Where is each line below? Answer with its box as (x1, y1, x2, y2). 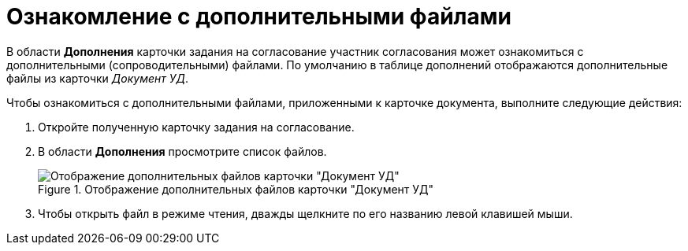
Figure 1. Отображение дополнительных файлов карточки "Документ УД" (38, 182, 434, 196)
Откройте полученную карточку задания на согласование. (38, 120, 355, 134)
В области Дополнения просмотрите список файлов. (38, 144, 327, 158)
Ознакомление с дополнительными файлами (6, 3, 511, 30)
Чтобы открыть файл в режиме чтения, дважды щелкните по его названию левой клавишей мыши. (38, 206, 573, 220)
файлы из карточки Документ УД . (6, 71, 189, 85)
